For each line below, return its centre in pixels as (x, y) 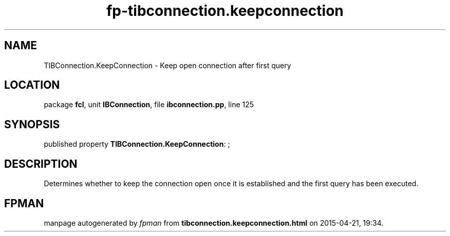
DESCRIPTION (41, 164)
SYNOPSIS (32, 124)
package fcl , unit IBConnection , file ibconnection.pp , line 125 (149, 105)
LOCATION (32, 85)
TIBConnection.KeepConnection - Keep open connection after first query (167, 65)
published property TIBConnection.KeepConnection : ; (137, 144)
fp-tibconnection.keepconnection (225, 11)
